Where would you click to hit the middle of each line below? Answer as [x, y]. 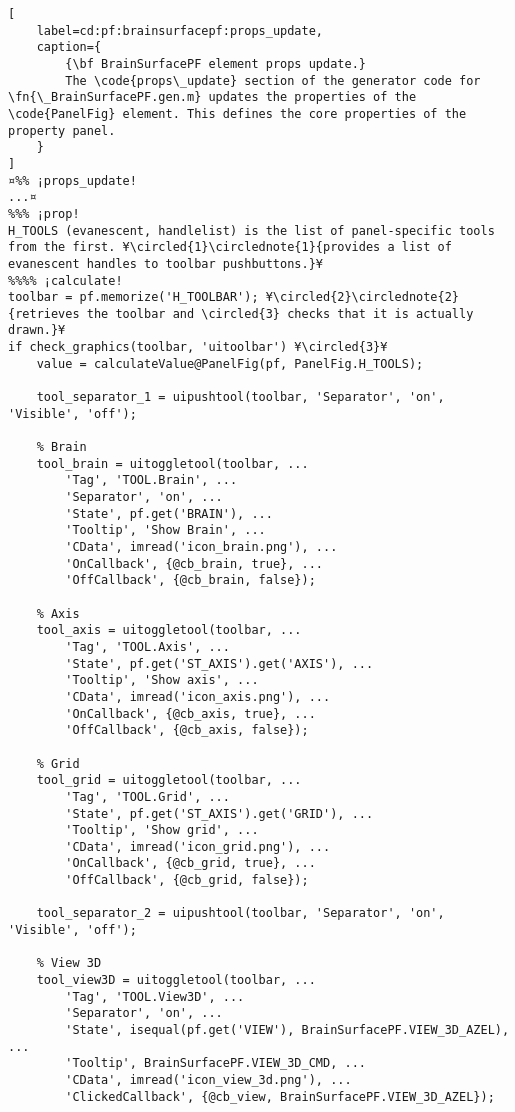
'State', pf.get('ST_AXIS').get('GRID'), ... [219, 813]
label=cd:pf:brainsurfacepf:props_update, [179, 30]
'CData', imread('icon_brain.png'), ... [201, 547]
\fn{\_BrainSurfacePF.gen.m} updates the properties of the [212, 97]
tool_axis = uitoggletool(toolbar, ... [169, 630]
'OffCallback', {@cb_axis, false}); [187, 730]
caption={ [69, 47]
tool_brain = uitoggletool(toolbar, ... [172, 463]
